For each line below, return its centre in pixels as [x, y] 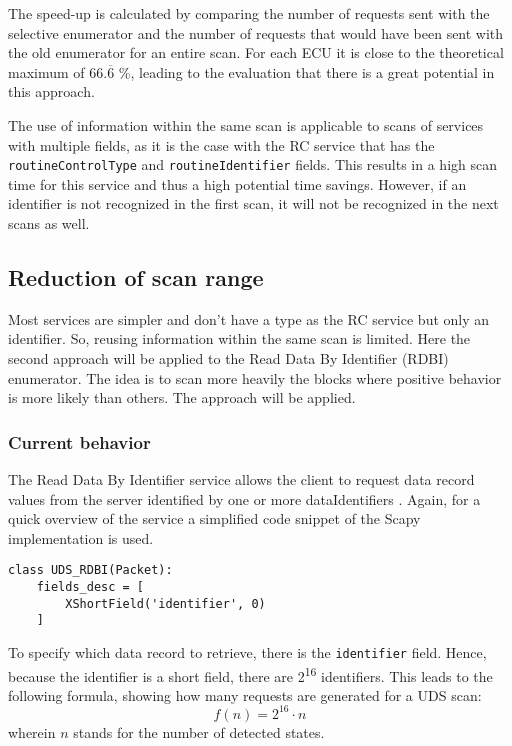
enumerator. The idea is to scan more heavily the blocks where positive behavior [255, 377]
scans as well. [49, 223]
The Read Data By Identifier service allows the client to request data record [241, 478]
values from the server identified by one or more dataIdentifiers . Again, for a [244, 498]
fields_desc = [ [90, 587]
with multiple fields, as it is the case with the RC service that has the [221, 144]
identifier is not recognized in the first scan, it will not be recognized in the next [253, 203]
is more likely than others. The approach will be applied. [182, 397]
